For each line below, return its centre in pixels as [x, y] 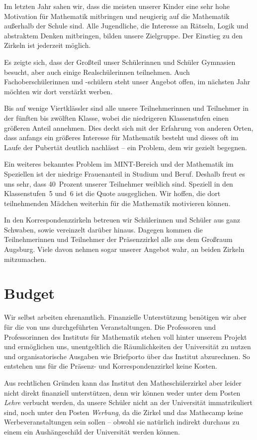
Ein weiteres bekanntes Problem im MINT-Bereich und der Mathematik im [119, 164]
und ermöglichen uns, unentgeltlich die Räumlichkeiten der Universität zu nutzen [128, 346]
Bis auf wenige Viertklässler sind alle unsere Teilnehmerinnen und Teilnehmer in [126, 108]
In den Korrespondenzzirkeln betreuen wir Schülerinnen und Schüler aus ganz [122, 220]
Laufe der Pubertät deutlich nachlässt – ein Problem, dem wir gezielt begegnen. [126, 147]
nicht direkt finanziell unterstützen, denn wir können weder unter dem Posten [122, 392]
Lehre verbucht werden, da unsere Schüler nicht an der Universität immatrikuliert [128, 402]
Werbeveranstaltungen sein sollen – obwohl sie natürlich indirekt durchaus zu [122, 422]
